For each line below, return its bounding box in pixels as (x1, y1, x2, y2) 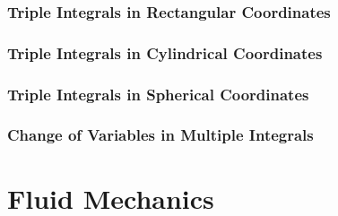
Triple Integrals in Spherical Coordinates (7, 82, 309, 105)
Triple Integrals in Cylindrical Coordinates (7, 41, 323, 64)
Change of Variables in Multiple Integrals (7, 124, 314, 146)
